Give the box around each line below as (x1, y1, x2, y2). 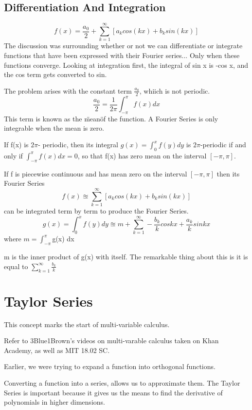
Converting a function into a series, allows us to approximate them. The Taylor (4, 378, 240, 388)
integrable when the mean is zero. (4, 123, 104, 133)
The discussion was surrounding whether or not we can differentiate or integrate (4, 40, 243, 51)
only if (4, 150, 23, 160)
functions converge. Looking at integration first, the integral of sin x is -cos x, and (4, 59, 249, 70)
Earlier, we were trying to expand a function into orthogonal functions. (4, 361, 216, 371)
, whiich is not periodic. (139, 85, 210, 96)
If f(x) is (4, 139, 29, 150)
